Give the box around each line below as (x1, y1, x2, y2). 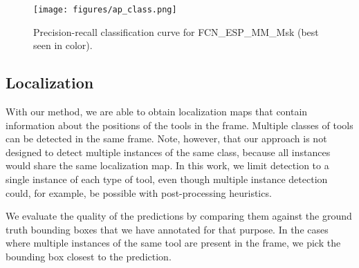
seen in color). (33, 38, 93, 52)
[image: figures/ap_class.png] (33, 5, 177, 15)
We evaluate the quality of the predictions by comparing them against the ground (6, 209, 352, 223)
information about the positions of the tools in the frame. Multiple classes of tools (6, 117, 353, 132)
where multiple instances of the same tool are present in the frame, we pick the (6, 236, 341, 250)
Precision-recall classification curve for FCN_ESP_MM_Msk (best (33, 24, 319, 39)
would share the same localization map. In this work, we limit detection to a (6, 158, 329, 173)
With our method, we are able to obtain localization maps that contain (6, 104, 308, 119)
